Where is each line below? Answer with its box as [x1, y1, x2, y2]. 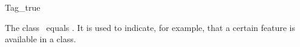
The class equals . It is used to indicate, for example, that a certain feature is [5, 21, 296, 33]
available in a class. [5, 33, 76, 45]
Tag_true [5, 1, 41, 13]
